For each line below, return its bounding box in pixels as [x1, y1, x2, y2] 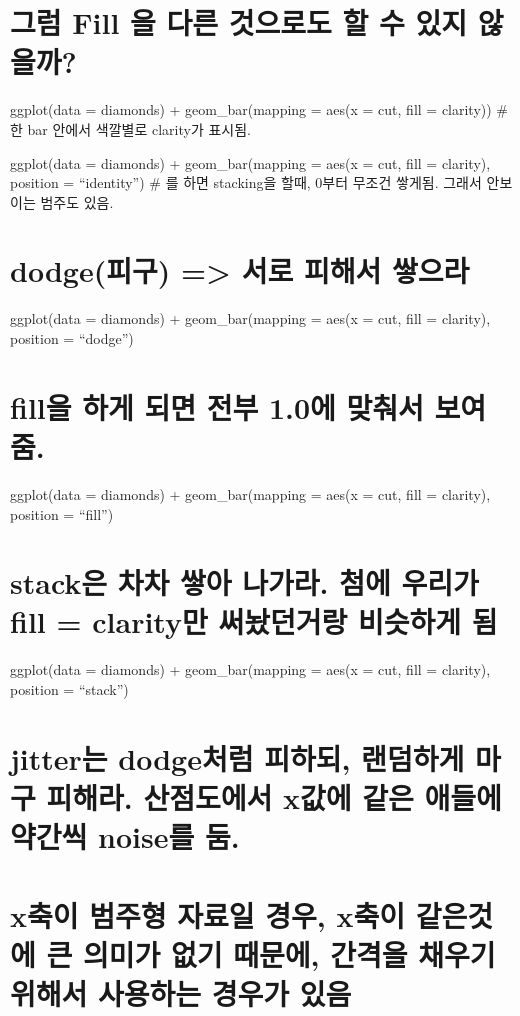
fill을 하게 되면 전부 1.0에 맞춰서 [10, 386, 424, 427]
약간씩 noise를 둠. [10, 816, 240, 857]
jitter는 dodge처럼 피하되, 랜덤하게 [10, 737, 465, 778]
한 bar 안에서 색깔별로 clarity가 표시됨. [10, 118, 251, 139]
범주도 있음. [40, 191, 114, 212]
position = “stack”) [10, 679, 129, 699]
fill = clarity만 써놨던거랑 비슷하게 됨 [10, 601, 498, 642]
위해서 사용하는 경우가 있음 [10, 972, 352, 1013]
